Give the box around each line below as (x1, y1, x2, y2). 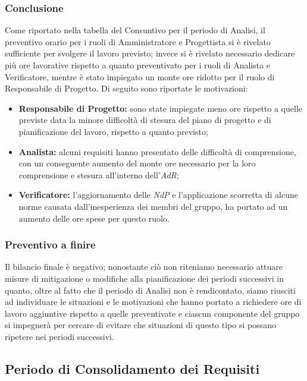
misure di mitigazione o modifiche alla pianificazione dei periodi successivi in (5, 272, 284, 284)
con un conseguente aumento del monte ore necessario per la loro (18, 157, 256, 169)
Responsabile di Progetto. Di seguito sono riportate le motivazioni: (5, 82, 248, 95)
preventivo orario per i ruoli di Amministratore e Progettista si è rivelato (5, 35, 271, 48)
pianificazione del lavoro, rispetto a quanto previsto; (18, 125, 208, 137)
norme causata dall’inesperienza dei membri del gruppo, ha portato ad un (18, 200, 288, 212)
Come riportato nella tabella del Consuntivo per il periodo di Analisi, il (5, 24, 265, 36)
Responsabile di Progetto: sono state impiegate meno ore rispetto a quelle (18, 102, 302, 114)
